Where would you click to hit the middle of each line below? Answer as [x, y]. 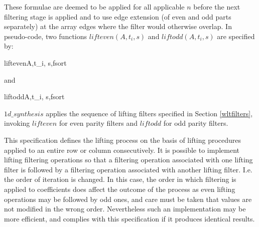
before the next [217, 7]
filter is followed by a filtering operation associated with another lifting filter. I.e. [128, 169]
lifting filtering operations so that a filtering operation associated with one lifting [128, 160]
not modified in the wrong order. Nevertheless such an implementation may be [125, 209]
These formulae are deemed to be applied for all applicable [94, 7]
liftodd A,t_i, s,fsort [34, 96]
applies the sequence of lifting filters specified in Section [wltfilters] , [149, 113]
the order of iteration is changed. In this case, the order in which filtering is [120, 179]
